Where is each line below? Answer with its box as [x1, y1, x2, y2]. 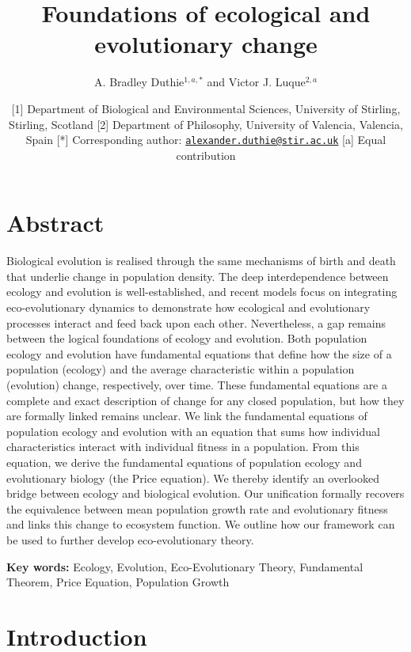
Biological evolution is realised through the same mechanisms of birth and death [6, 252, 396, 269]
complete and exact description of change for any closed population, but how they [6, 392, 405, 408]
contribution [176, 146, 236, 163]
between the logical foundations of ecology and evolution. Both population [6, 330, 367, 347]
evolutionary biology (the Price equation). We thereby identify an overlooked [6, 469, 379, 486]
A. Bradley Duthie [94, 74, 185, 90]
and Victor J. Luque [207, 74, 306, 90]
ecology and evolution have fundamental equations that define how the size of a [6, 345, 392, 362]
